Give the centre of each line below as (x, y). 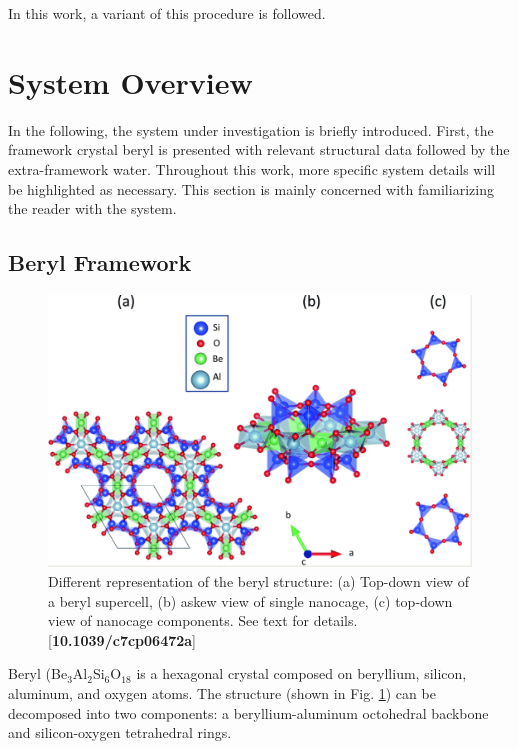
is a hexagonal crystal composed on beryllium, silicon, (301, 673)
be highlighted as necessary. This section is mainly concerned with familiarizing (251, 188)
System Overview (130, 81)
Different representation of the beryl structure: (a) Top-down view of (258, 580)
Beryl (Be (38, 673)
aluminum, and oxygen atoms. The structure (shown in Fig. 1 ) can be (222, 692)
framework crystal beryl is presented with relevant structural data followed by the (259, 149)
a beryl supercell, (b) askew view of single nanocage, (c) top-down (250, 600)
